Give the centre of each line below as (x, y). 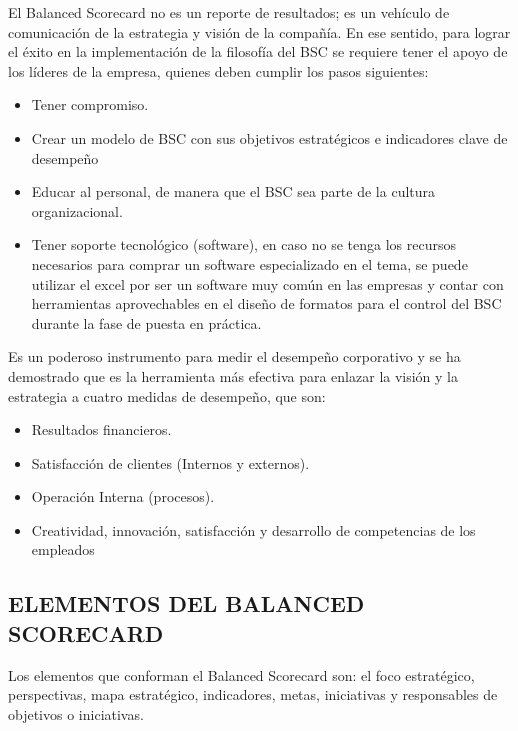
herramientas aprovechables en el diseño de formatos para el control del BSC (266, 303)
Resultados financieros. (101, 429)
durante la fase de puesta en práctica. (146, 322)
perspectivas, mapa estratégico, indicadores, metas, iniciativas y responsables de (253, 694)
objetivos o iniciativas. (76, 713)
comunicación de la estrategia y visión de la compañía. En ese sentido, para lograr (259, 31)
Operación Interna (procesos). (123, 496)
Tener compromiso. (90, 104)
